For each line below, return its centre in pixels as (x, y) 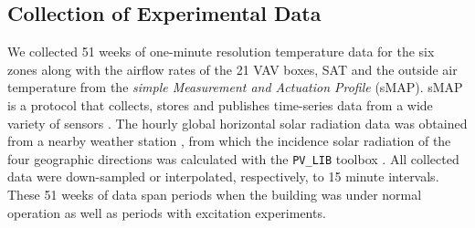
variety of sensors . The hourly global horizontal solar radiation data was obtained (237, 123)
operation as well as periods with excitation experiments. (167, 212)
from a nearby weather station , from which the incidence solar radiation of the (229, 141)
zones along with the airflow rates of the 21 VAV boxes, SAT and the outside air (232, 69)
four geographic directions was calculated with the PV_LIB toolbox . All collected (233, 158)
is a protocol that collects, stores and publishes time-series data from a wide (220, 104)
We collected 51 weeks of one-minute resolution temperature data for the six (221, 52)
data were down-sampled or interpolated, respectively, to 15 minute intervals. (223, 176)
